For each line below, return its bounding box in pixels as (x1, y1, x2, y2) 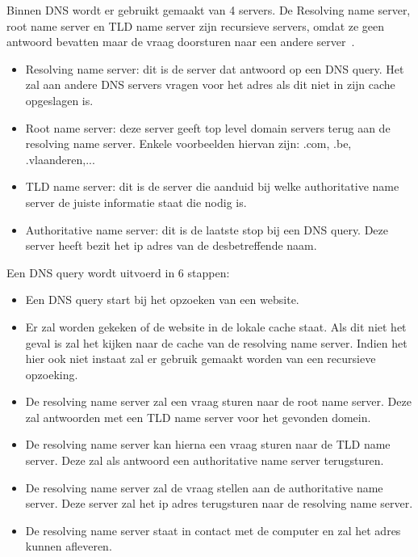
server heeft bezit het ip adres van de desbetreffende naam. (25, 237, 317, 254)
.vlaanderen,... (25, 150, 95, 167)
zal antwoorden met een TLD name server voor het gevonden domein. (25, 408, 371, 425)
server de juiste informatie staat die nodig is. (25, 193, 247, 210)
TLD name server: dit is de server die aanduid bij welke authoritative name (25, 178, 399, 195)
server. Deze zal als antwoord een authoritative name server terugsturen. (25, 452, 384, 469)
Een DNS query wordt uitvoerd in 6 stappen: (6, 264, 230, 281)
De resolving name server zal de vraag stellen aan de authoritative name (25, 479, 383, 496)
